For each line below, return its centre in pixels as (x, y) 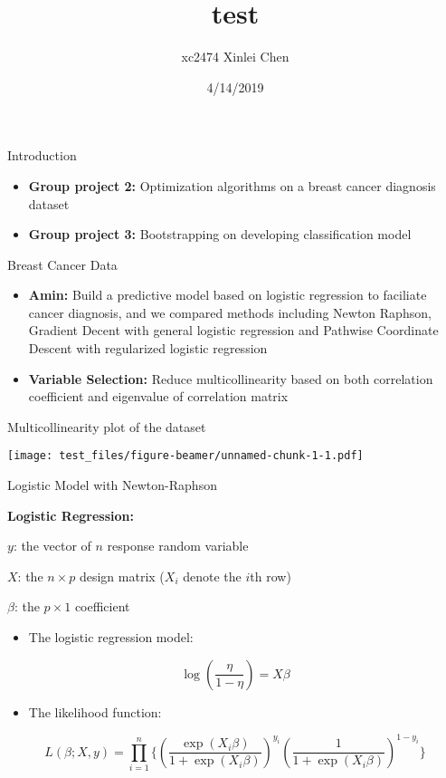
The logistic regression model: (111, 637)
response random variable (178, 546)
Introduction (42, 155)
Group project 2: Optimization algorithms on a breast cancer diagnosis (232, 185)
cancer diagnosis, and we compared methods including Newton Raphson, (230, 312)
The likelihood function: (95, 711)
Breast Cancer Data (62, 264)
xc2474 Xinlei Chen (235, 57)
